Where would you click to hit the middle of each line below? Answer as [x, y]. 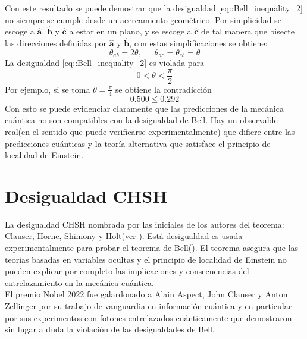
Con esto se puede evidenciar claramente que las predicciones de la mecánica [144, 108]
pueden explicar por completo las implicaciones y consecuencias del [127, 271]
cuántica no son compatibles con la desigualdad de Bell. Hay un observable [141, 120]
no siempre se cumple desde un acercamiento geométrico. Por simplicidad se [143, 19]
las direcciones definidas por [56, 43]
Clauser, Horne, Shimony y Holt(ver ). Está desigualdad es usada [124, 236]
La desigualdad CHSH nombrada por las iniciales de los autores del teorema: [145, 224]
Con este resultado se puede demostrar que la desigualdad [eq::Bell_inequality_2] [154, 8]
